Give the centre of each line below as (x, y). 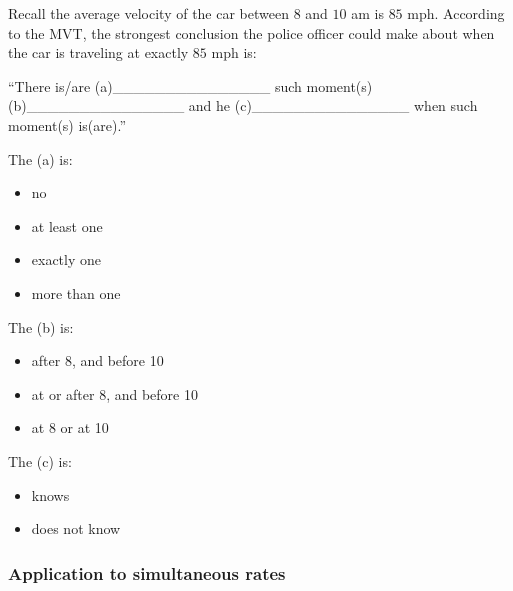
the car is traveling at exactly (98, 52)
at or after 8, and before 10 (114, 393)
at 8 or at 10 (70, 427)
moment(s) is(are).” (67, 124)
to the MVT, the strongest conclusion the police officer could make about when (251, 32)
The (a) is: (40, 158)
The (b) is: (41, 326)
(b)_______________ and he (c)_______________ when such (243, 105)
